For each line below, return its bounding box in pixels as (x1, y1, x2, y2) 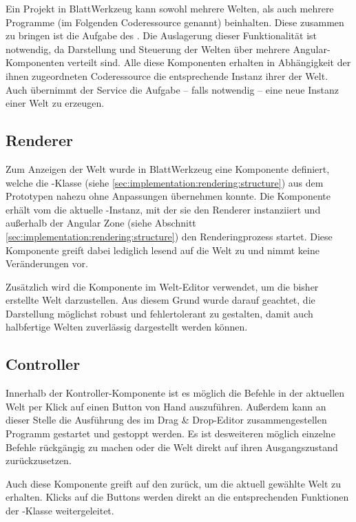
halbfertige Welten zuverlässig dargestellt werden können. (6, 320, 248, 334)
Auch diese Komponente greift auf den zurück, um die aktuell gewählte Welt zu (6, 476, 342, 490)
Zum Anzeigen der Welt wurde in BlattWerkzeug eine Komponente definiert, (6, 161, 330, 176)
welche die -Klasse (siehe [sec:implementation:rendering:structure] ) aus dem (6, 175, 324, 189)
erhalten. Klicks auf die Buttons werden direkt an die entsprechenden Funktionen (6, 490, 349, 504)
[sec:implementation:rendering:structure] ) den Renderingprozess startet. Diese (6, 229, 333, 243)
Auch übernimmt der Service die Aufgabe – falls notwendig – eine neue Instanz (6, 82, 339, 96)
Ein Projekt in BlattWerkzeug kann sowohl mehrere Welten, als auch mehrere (6, 1, 334, 15)
